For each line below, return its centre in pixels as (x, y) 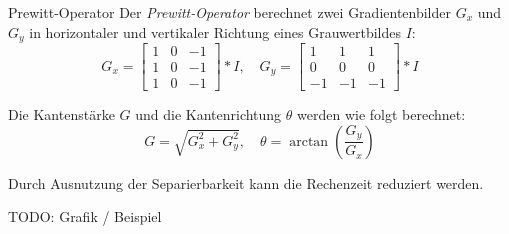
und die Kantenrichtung (208, 114)
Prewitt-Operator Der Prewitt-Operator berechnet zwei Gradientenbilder (230, 12)
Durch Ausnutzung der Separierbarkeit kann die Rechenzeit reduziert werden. (246, 182)
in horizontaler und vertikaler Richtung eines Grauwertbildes (215, 31)
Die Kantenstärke (61, 114)
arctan (309, 141)
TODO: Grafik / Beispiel (85, 216)
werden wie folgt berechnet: (381, 114)
